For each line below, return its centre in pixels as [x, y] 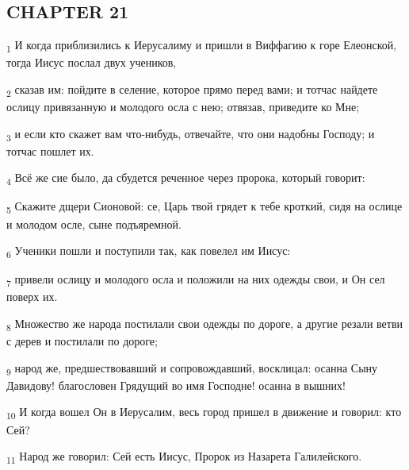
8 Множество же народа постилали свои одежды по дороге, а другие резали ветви [205, 324]
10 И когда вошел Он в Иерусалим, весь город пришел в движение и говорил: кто [204, 413]
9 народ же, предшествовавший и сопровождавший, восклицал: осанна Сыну [192, 368]
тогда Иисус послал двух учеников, [92, 62]
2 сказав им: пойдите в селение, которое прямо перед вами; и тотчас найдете [192, 90]
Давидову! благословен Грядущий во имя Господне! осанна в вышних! [176, 385]
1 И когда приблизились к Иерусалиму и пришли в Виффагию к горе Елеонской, [202, 46]
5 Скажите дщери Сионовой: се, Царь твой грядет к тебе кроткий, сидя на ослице [204, 207]
